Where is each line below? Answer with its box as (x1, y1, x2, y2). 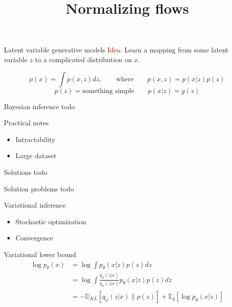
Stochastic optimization (15, 216, 86, 226)
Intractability (15, 134, 55, 144)
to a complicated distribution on (35, 54, 132, 64)
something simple (82, 87, 135, 94)
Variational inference (4, 200, 66, 210)
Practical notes (4, 118, 49, 128)
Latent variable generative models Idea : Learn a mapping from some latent (4, 45, 229, 55)
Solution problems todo (4, 183, 74, 193)
